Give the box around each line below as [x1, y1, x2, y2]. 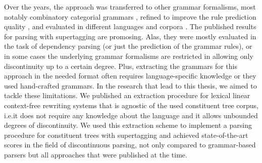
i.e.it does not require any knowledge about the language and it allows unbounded [4, 110, 258, 120]
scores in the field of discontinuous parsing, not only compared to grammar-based [4, 139, 256, 150]
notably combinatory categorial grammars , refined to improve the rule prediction [4, 11, 256, 22]
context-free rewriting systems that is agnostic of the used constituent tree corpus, [4, 100, 258, 110]
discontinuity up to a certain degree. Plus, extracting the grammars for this [4, 60, 237, 71]
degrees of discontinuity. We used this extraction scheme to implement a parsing [4, 120, 252, 130]
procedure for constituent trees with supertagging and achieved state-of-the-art [4, 129, 248, 140]
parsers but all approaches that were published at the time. [4, 149, 187, 159]
